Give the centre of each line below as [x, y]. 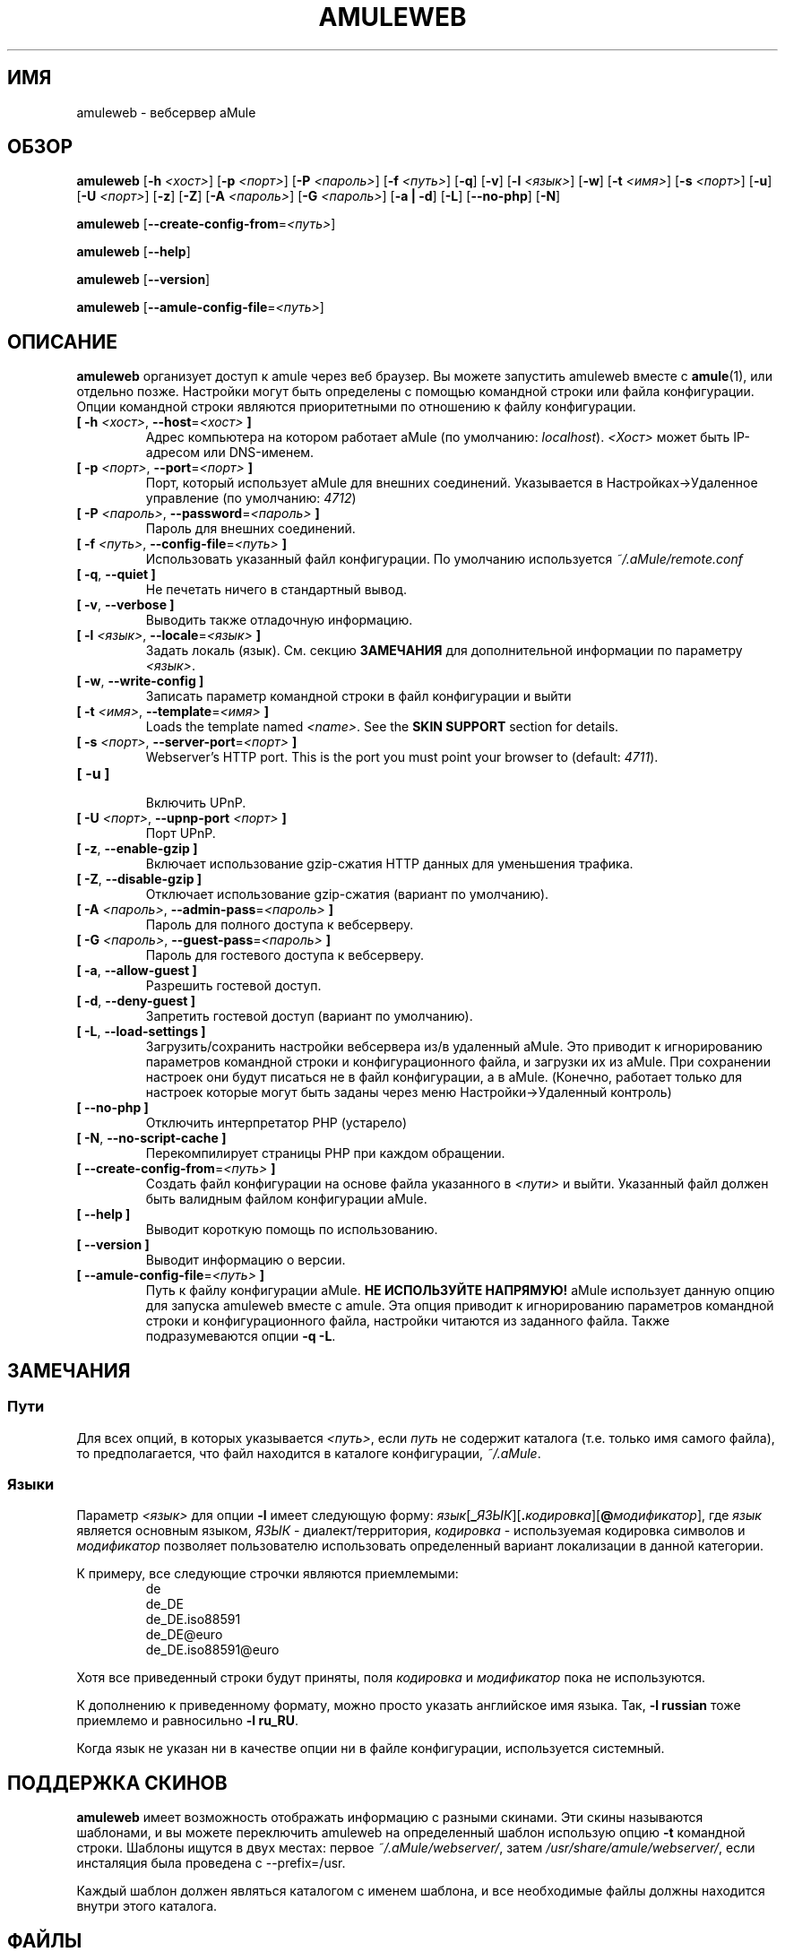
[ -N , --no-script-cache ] [151, 1138]
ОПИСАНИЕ [62, 341]
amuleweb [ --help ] [134, 252]
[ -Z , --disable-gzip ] [139, 879]
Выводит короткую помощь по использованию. [292, 1230]
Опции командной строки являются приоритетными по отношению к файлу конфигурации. [356, 407]
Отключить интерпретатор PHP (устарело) [276, 1123]
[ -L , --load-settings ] [141, 1032]
